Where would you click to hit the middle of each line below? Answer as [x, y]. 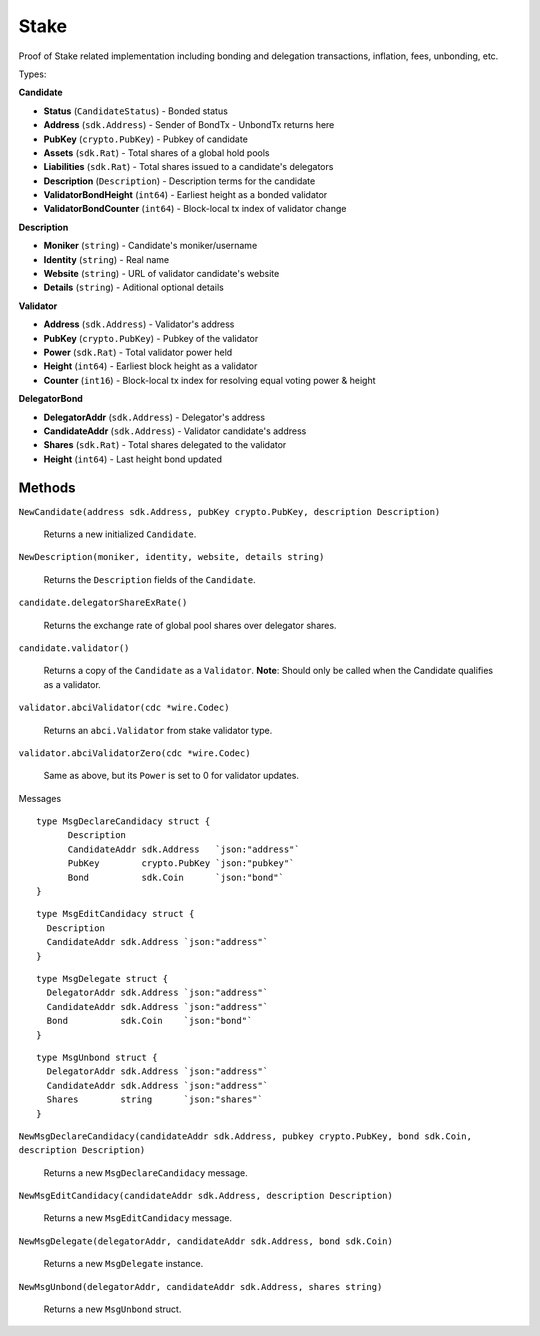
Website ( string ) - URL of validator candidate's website [161, 274]
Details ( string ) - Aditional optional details [133, 287]
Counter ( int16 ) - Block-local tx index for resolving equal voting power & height [209, 380]
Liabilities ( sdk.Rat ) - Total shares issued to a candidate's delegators [188, 167]
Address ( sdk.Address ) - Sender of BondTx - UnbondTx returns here [189, 125]
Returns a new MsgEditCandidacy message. [137, 1218]
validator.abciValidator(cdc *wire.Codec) [124, 708]
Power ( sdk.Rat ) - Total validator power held [138, 352]
